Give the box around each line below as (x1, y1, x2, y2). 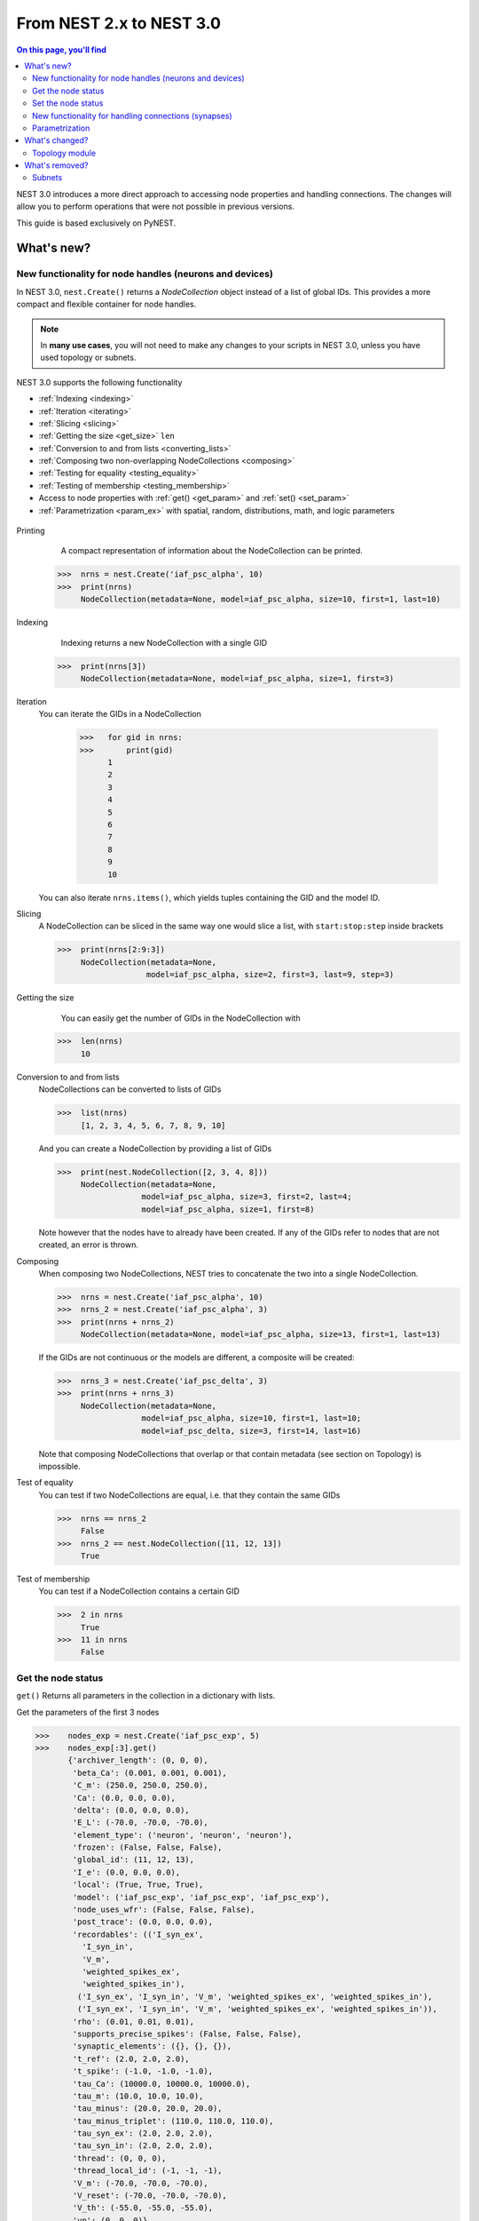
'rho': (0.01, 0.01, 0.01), (72, 2017, 195, 2026)
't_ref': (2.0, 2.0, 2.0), (72, 2053, 190, 2064)
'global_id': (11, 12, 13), (72, 1855, 195, 1865)
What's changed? (24, 135, 89, 146)
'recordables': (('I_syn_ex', (72, 1929, 204, 1939)
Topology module (32, 147, 97, 158)
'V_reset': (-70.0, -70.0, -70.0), (72, 2191, 228, 2201)
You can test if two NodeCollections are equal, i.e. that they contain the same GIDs (38, 1489, 341, 1501)
